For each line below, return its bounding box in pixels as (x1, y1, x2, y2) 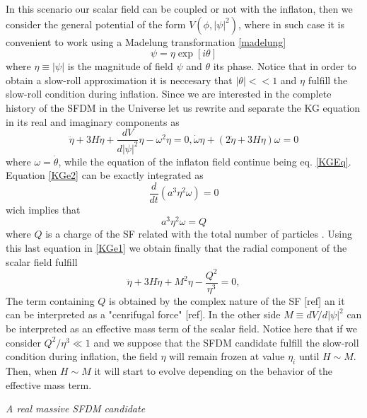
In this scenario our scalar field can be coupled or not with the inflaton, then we (6, 1, 353, 16)
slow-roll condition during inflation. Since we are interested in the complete (6, 86, 332, 101)
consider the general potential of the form (6, 16, 186, 31)
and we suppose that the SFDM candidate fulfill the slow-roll (93, 335, 359, 349)
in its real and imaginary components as (6, 114, 180, 129)
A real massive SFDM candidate (6, 401, 146, 416)
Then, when (6, 364, 57, 378)
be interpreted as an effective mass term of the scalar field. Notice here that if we (6, 321, 358, 336)
